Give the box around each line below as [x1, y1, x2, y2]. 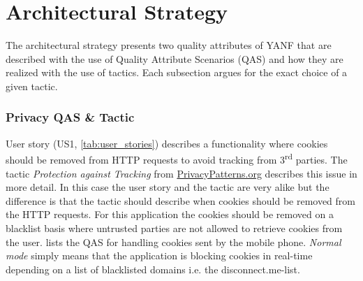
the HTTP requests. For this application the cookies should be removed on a [6, 207, 334, 222]
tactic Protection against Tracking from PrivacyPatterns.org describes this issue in [6, 166, 357, 180]
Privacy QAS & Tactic [6, 108, 135, 126]
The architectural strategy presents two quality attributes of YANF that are [6, 38, 332, 52]
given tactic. [6, 78, 58, 93]
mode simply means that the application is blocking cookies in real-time [6, 248, 313, 263]
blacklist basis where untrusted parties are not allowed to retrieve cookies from [6, 220, 343, 235]
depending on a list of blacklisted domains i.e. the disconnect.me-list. [6, 261, 300, 276]
